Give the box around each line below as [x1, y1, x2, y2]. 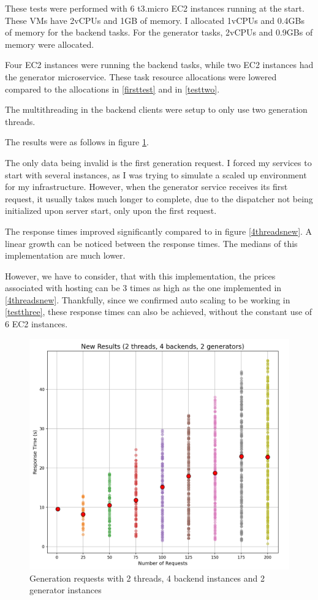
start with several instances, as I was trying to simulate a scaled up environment [5, 168, 307, 181]
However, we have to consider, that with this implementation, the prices [5, 269, 276, 282]
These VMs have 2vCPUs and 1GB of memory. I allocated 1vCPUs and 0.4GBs [5, 13, 305, 26]
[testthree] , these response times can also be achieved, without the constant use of [5, 305, 312, 318]
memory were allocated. [5, 37, 94, 50]
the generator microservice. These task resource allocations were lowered [5, 70, 277, 83]
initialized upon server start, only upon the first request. [5, 204, 217, 217]
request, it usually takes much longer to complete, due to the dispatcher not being [5, 192, 313, 205]
